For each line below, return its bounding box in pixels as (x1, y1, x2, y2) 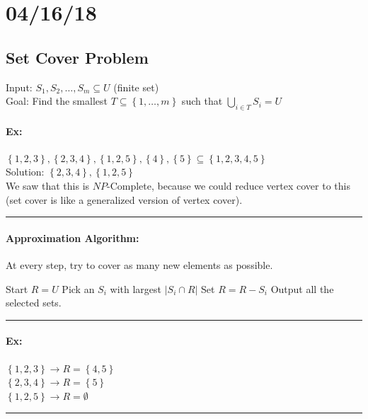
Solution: (6, 164, 45, 179)
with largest (110, 281, 161, 296)
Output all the (270, 281, 334, 296)
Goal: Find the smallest (6, 93, 108, 108)
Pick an (62, 281, 95, 296)
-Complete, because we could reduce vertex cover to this (106, 178, 350, 193)
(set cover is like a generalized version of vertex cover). (6, 192, 243, 207)
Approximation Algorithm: (6, 230, 139, 245)
